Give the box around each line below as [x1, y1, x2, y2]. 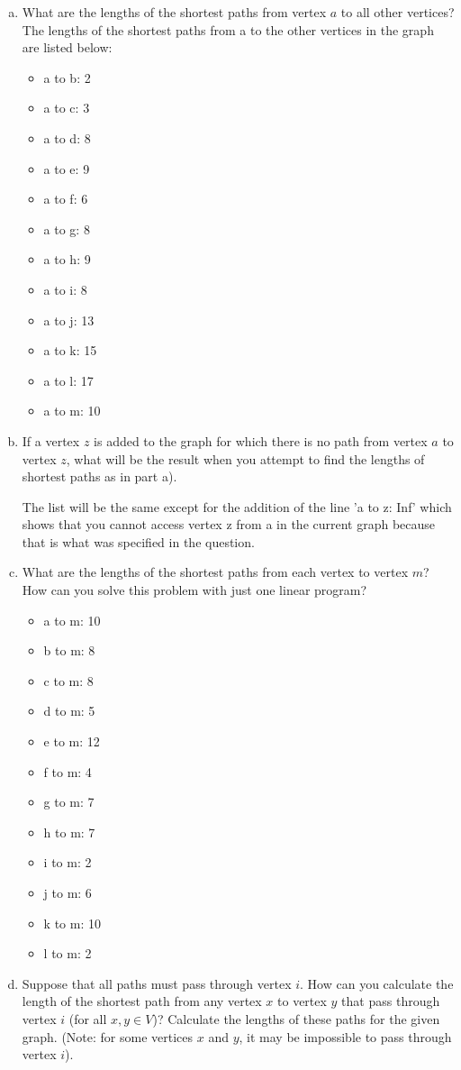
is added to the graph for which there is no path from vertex [94, 431, 428, 450]
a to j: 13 [43, 310, 95, 329]
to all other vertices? [340, 3, 455, 21]
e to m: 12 [43, 732, 100, 751]
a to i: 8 [43, 279, 87, 298]
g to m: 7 [43, 792, 95, 811]
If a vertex [22, 431, 80, 450]
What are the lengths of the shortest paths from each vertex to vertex [22, 562, 409, 581]
